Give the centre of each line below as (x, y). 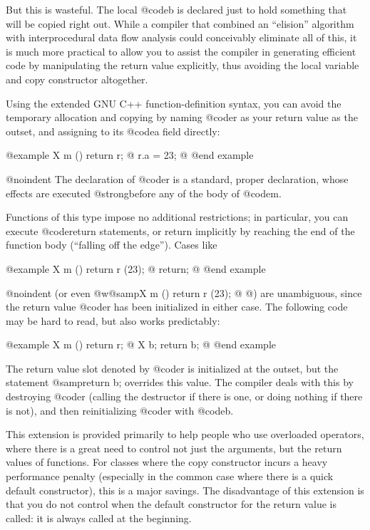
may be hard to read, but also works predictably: (113, 320)
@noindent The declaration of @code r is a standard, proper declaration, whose (177, 178)
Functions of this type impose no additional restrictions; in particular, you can (177, 217)
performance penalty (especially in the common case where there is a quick (170, 476)
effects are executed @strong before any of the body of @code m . (144, 193)
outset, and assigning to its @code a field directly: (113, 131)
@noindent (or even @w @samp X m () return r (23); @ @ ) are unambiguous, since (184, 292)
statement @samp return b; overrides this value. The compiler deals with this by (180, 382)
